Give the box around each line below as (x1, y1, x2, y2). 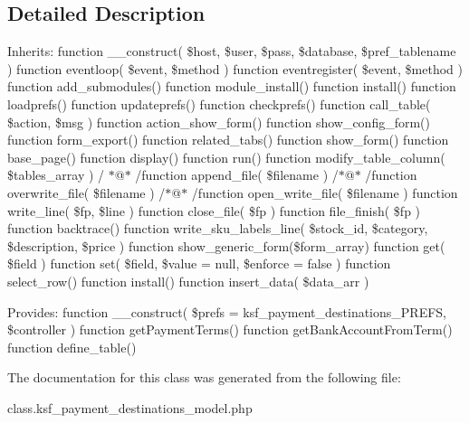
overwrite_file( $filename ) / (7, 183, 166, 202)
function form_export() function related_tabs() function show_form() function (7, 130, 449, 149)
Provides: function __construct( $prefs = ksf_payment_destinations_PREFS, (7, 302, 446, 321)
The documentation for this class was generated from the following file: (7, 368, 401, 387)
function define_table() (7, 337, 137, 356)
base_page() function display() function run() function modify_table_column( (7, 147, 445, 166)
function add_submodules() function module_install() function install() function (7, 77, 456, 96)
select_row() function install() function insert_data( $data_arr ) (7, 271, 369, 290)
